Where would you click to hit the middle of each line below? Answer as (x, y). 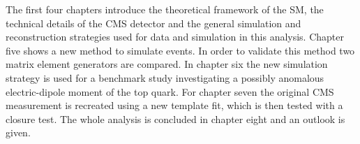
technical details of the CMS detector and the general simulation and (153, 23)
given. (18, 132)
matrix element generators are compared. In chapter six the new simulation (167, 64)
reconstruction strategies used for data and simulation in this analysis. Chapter (175, 37)
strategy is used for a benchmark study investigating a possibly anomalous (165, 77)
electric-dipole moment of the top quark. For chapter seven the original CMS (170, 91)
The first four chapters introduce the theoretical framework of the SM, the (165, 9)
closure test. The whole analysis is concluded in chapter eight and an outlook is (175, 118)
